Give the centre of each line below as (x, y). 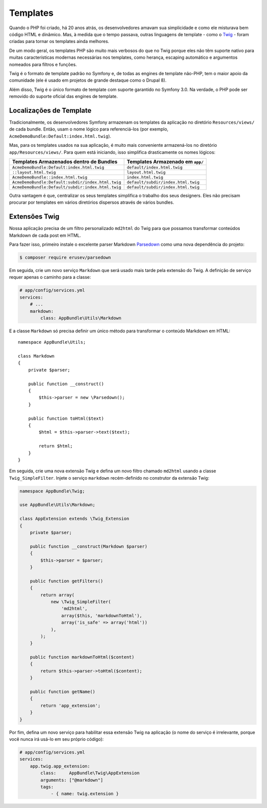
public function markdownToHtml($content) (82, 657)
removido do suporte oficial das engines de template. (64, 96)
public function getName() (63, 692)
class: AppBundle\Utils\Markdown (81, 318)
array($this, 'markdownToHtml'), (102, 615)
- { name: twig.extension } (85, 794)
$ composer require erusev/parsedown (65, 257)
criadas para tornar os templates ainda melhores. (59, 42)
